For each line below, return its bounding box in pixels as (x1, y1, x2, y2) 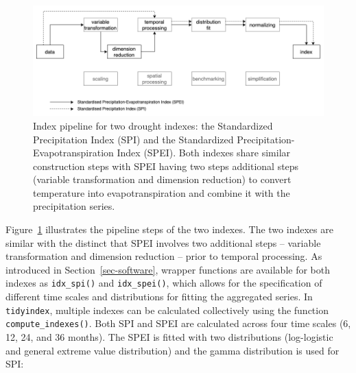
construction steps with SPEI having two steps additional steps (33, 158, 299, 173)
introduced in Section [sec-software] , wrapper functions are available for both (5, 262, 331, 276)
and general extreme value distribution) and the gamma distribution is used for (5, 343, 340, 357)
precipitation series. (33, 199, 115, 213)
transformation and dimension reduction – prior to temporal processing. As (5, 249, 322, 263)
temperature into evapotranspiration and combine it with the (33, 185, 290, 200)
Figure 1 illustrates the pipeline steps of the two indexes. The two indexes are (5, 222, 333, 237)
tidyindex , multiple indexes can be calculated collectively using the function (5, 302, 329, 317)
